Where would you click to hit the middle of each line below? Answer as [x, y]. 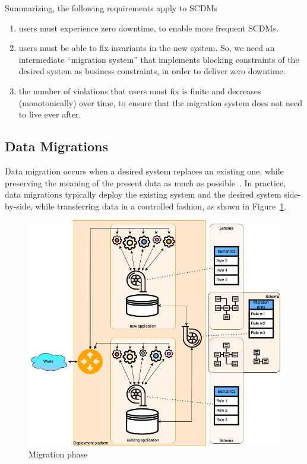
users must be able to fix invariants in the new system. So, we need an [147, 48]
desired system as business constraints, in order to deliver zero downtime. [152, 71]
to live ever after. [50, 114]
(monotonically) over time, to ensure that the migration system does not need [160, 102]
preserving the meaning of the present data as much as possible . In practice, [145, 182]
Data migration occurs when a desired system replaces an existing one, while [144, 171]
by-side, [19, 206]
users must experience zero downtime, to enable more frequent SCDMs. [148, 28]
